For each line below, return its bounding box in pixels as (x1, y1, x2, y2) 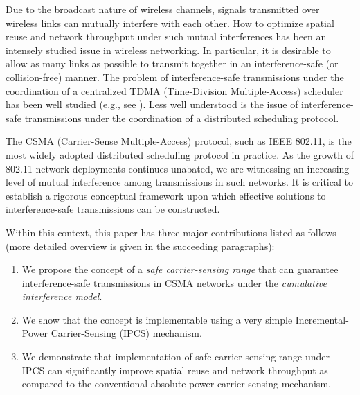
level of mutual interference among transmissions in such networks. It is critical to (6, 175, 353, 189)
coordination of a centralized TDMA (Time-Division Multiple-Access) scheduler (6, 83, 343, 98)
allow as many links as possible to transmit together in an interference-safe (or (6, 56, 339, 71)
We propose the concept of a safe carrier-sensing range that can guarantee (21, 262, 339, 276)
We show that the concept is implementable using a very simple (21, 312, 293, 326)
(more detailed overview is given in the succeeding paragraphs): (6, 238, 275, 253)
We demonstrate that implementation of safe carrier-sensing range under (21, 349, 330, 364)
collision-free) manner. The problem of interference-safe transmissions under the (6, 69, 344, 84)
